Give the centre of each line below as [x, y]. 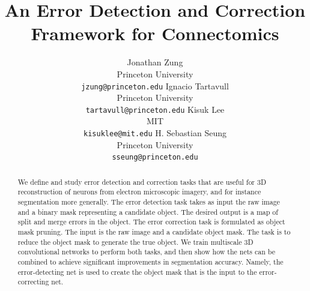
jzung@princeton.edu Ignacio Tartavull [155, 85]
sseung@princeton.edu [155, 157]
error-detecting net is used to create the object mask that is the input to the [137, 271]
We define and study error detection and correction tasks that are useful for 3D [142, 181]
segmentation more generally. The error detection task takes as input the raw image [149, 202]
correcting [33, 282]
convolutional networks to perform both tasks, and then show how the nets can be [146, 252]
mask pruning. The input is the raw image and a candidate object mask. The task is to [154, 231]
